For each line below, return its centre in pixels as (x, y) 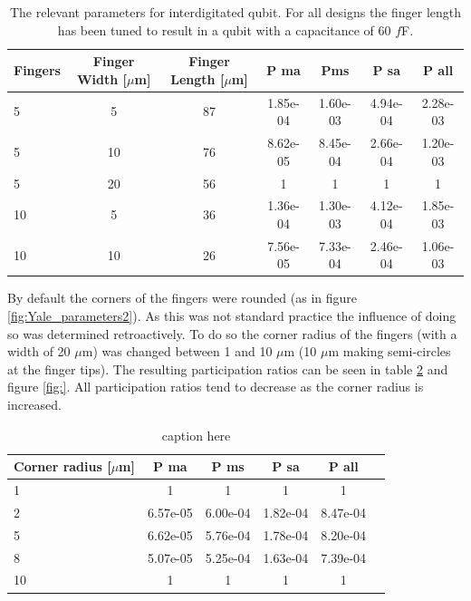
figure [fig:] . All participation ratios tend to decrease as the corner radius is (216, 387)
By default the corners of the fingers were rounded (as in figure (183, 298)
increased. (35, 405)
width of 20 (39, 351)
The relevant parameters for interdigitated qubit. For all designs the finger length (235, 12)
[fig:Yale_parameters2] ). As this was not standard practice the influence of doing (232, 316)
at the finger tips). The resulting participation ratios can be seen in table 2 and (228, 368)
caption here (196, 435)
